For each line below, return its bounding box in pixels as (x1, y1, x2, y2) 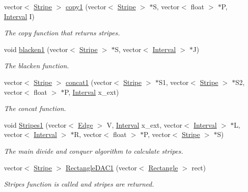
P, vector (143, 129, 170, 139)
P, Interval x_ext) (64, 86, 119, 97)
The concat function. (4, 103, 66, 113)
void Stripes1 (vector (4, 119, 67, 130)
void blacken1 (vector (4, 44, 68, 54)
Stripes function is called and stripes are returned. (4, 179, 154, 189)
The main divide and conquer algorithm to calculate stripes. (4, 145, 183, 156)
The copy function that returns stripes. (4, 27, 120, 38)
